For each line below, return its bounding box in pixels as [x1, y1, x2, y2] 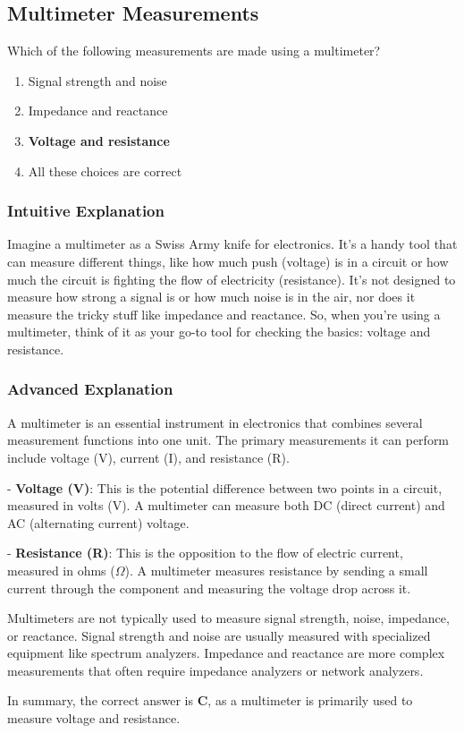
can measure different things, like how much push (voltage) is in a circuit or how [7, 251, 449, 270]
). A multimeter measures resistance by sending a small [124, 560, 428, 579]
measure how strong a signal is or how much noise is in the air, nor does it [7, 287, 416, 306]
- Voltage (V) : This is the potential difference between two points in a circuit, [7, 478, 443, 497]
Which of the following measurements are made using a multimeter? [7, 41, 381, 60]
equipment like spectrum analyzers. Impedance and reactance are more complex [7, 644, 445, 662]
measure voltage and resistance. [7, 709, 181, 728]
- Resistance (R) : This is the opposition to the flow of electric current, [7, 543, 403, 562]
